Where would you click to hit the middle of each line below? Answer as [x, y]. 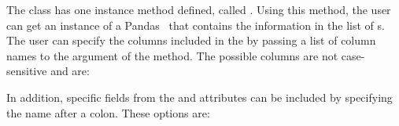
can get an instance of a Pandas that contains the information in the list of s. [196, 25]
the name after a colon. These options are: [108, 112]
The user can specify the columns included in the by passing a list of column [191, 40]
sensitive [27, 71]
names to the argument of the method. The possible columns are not [172, 55]
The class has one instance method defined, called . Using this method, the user [199, 9]
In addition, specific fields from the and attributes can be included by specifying [199, 97]
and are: [70, 71]
